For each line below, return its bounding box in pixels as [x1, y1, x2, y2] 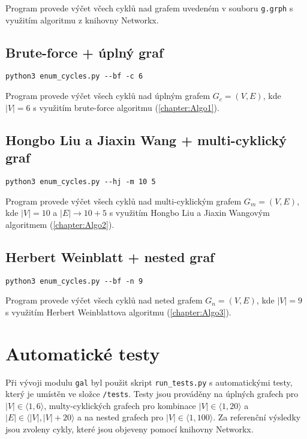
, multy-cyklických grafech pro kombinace [44, 399, 196, 411]
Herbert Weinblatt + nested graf [5, 247, 215, 266]
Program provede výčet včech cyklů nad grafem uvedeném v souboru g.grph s [5, 2, 293, 14]
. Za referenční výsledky [213, 411, 301, 423]
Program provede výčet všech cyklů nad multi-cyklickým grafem [5, 194, 242, 207]
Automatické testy [5, 341, 160, 365]
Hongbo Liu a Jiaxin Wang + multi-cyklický [5, 130, 287, 149]
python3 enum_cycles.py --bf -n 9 [5, 276, 143, 285]
